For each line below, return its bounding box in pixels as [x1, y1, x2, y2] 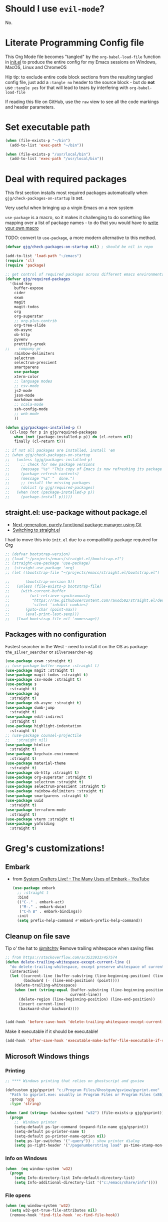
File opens [5, 1191, 31, 1198]
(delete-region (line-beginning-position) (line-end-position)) [18, 996, 155, 1002]
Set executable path [5, 122, 90, 133]
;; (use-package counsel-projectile [5, 733, 81, 738]
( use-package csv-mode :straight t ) [5, 677, 81, 682]
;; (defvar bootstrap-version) [5, 551, 70, 557]
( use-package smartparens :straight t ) [5, 793, 88, 798]
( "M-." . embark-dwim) [19, 904, 66, 909]
